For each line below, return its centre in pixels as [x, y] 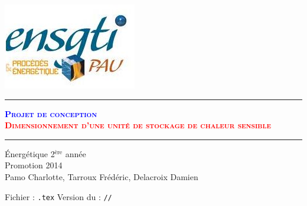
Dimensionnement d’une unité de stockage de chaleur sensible [138, 125]
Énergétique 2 [30, 153]
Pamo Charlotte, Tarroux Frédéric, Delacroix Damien [102, 176]
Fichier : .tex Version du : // [58, 196]
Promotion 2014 [34, 165]
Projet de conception [51, 113]
